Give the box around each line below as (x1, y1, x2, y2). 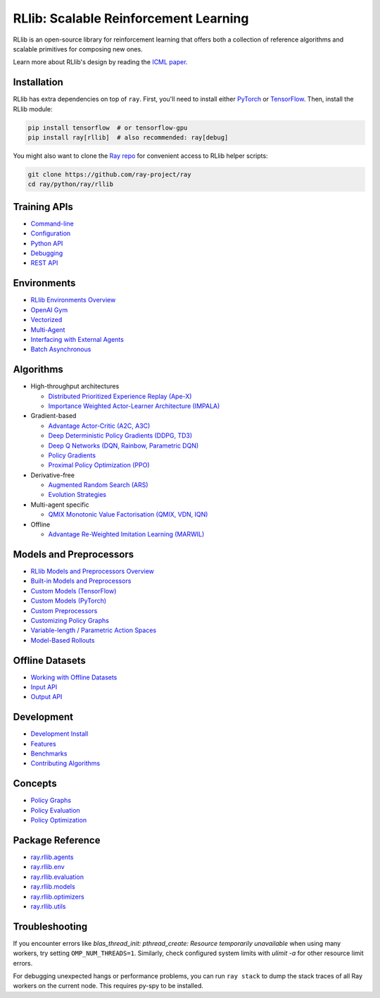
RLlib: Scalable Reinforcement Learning (13, 11, 249, 26)
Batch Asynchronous (30, 345, 91, 354)
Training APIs (13, 201, 73, 213)
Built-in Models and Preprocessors (30, 577, 132, 585)
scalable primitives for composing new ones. (13, 44, 144, 53)
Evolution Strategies (48, 491, 107, 499)
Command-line (30, 219, 74, 228)
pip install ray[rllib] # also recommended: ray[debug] (27, 134, 229, 141)
